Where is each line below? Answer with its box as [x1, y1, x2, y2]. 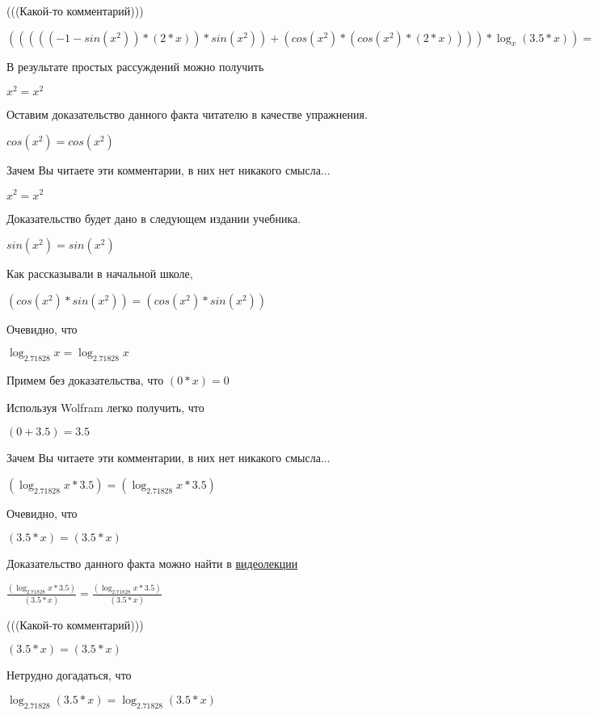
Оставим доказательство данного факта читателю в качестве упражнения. [6, 106, 368, 123]
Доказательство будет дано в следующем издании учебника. [6, 209, 301, 226]
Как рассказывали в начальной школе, [6, 265, 193, 282]
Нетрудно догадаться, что [6, 667, 132, 683]
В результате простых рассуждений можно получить [6, 57, 264, 74]
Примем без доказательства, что [6, 372, 164, 389]
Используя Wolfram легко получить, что [6, 398, 204, 415]
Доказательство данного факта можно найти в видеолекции [6, 555, 298, 572]
